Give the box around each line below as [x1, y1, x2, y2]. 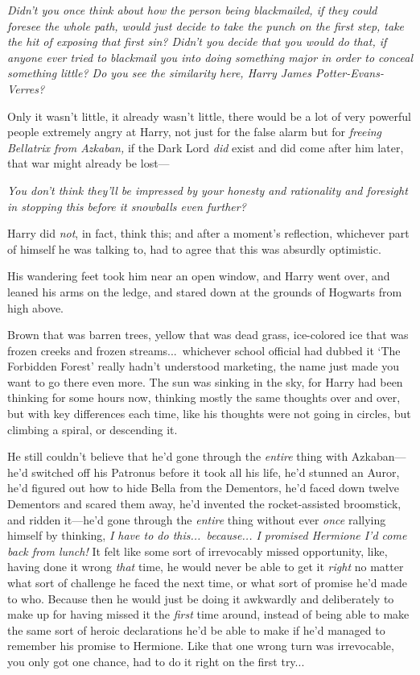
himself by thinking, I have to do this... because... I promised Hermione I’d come [7, 527, 407, 544]
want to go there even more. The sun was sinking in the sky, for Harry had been [7, 373, 403, 390]
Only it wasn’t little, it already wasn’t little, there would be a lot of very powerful [7, 107, 411, 124]
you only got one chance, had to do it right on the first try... [7, 652, 305, 669]
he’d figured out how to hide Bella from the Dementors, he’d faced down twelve [7, 479, 400, 496]
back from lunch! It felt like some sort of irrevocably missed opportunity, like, [7, 542, 388, 559]
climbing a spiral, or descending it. [7, 420, 178, 437]
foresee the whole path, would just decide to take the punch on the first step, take [7, 17, 405, 34]
